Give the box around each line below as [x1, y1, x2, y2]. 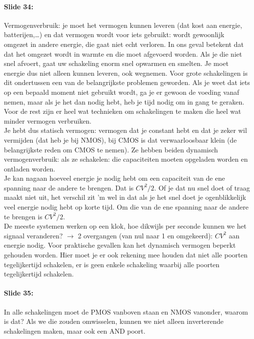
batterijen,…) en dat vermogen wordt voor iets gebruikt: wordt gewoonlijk [4, 29, 225, 40]
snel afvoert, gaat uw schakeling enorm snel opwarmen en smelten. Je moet [4, 58, 229, 68]
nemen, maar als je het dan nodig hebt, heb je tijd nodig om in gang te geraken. [4, 96, 245, 106]
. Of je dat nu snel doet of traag [154, 182, 250, 192]
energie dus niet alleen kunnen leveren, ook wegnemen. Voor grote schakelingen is [4, 67, 248, 78]
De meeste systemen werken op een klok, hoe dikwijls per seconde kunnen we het [4, 221, 247, 231]
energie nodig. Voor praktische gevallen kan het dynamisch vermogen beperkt [4, 240, 236, 250]
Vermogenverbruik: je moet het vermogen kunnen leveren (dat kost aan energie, [4, 20, 242, 30]
